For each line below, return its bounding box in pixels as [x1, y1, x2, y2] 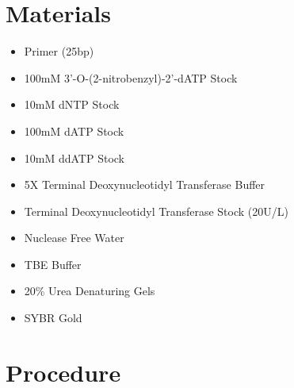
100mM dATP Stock [24, 122, 124, 139]
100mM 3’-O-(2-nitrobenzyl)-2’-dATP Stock [24, 69, 238, 86]
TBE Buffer [24, 255, 82, 272]
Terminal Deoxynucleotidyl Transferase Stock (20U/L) [24, 202, 288, 219]
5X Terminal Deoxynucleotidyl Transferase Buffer [24, 176, 265, 193]
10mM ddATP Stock [24, 149, 125, 166]
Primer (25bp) [24, 43, 94, 60]
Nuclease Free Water [24, 229, 124, 246]
